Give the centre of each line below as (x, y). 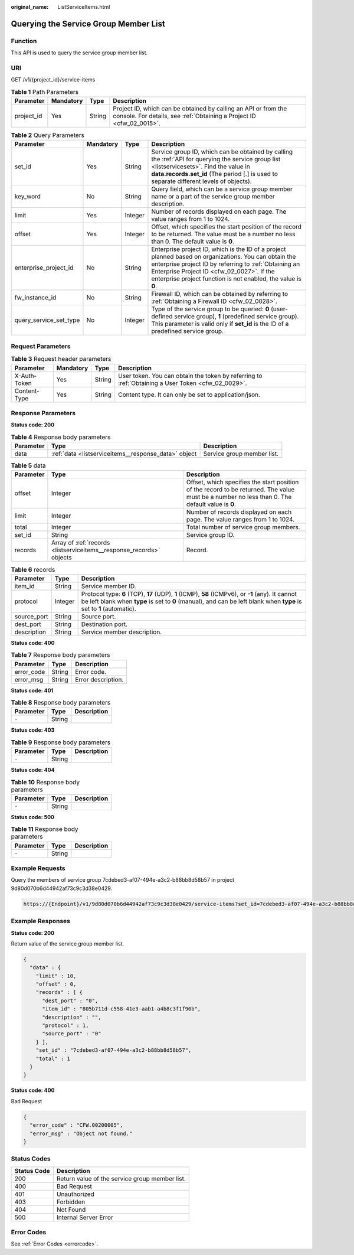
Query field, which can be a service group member (222, 189)
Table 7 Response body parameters (60, 655)
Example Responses (41, 921)
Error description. (99, 679)
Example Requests (38, 868)
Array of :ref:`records (81, 543)
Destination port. (104, 624)
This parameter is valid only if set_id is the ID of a (220, 324)
